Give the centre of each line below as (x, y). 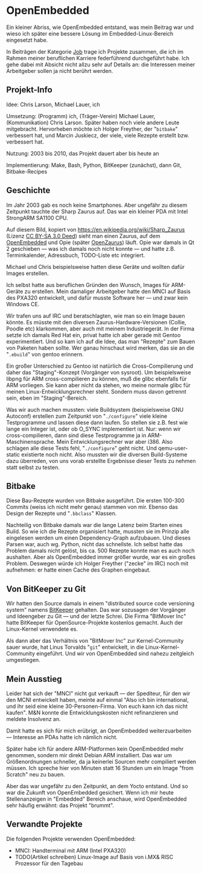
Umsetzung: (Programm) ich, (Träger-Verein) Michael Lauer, (81, 116)
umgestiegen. (23, 660)
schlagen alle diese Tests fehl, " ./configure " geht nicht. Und (82, 448)
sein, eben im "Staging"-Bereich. (47, 398)
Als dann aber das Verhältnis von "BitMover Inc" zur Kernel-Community (95, 641)
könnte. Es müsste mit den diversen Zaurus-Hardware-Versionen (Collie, (96, 322)
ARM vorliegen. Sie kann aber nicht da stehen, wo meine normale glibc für (99, 385)
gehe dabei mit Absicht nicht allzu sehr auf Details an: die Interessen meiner (101, 65)
